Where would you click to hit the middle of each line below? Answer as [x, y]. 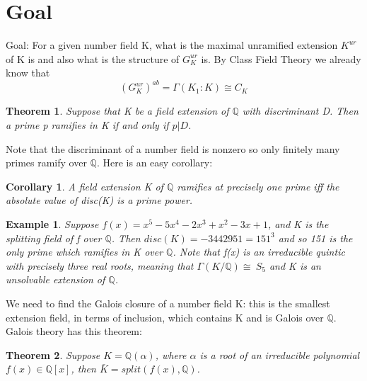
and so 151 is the [315, 238]
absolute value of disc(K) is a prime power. [99, 200]
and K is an [295, 265]
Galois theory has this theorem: [74, 331]
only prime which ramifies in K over [85, 252]
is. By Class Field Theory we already [281, 58]
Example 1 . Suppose [52, 223]
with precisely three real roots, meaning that [100, 265]
